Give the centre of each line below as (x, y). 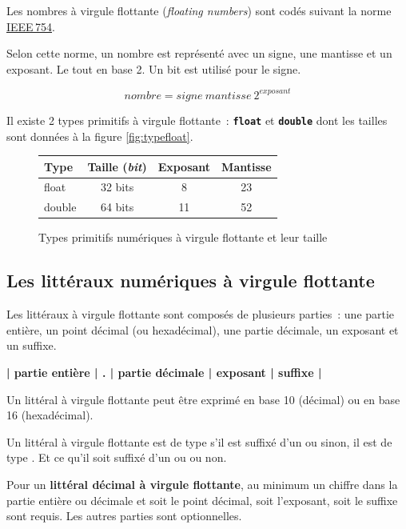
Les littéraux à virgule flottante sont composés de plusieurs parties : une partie (201, 314)
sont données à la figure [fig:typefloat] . (100, 136)
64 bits (117, 207)
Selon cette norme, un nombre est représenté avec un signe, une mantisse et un (199, 53)
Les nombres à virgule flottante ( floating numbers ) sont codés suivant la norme (199, 10)
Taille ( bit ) (117, 166)
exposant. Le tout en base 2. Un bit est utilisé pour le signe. (154, 68)
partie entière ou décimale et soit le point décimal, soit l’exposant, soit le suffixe (202, 500)
